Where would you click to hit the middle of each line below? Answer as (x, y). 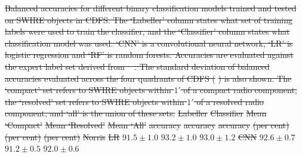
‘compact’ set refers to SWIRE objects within (88, 90)
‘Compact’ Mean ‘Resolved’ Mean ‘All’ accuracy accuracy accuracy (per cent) (147, 124)
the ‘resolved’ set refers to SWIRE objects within (95, 101)
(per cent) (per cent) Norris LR (62, 136)
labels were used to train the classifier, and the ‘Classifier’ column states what (147, 31)
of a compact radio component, (240, 90)
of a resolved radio (230, 101)
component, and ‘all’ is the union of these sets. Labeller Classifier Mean (136, 113)
